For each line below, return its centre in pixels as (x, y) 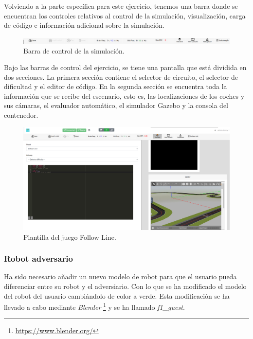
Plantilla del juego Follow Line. (70, 237)
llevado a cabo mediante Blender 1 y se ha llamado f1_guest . (94, 306)
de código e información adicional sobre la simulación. (84, 25)
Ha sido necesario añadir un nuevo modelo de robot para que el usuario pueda (120, 277)
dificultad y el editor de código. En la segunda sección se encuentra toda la (116, 86)
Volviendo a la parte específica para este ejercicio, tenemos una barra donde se (121, 6)
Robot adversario (38, 259)
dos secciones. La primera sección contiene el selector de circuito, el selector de (121, 77)
